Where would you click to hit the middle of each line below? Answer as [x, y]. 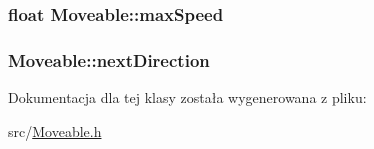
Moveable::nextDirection [109, 59]
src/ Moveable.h [55, 130]
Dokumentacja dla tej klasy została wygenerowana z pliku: [187, 97]
